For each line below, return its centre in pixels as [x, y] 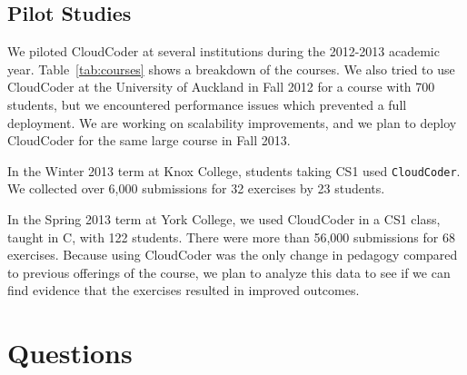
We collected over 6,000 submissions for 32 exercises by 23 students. [196, 188]
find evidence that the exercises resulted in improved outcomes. [184, 290]
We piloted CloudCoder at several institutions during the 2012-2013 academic [224, 51]
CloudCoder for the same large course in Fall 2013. [149, 140]
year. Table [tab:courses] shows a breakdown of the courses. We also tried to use [231, 69]
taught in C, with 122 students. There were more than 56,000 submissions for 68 [231, 237]
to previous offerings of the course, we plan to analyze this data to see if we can [229, 272]
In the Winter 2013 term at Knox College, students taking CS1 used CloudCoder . [234, 170]
